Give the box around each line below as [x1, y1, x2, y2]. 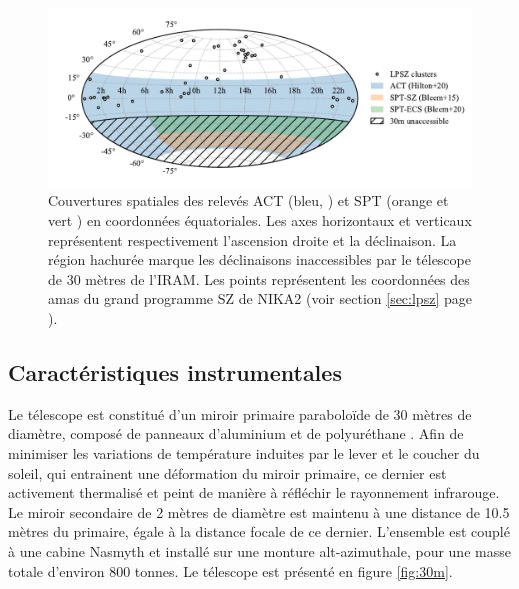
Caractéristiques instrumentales [8, 357, 342, 388]
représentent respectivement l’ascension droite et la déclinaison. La [48, 229, 457, 250]
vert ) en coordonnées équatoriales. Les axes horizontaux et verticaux [48, 210, 472, 231]
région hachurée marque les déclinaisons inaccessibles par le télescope [48, 249, 471, 270]
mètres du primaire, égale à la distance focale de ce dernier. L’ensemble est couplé [8, 521, 510, 542]
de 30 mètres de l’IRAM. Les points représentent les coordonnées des [48, 268, 470, 289]
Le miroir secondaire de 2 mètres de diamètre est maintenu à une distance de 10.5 [8, 501, 510, 522]
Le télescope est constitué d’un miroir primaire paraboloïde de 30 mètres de [8, 403, 472, 424]
